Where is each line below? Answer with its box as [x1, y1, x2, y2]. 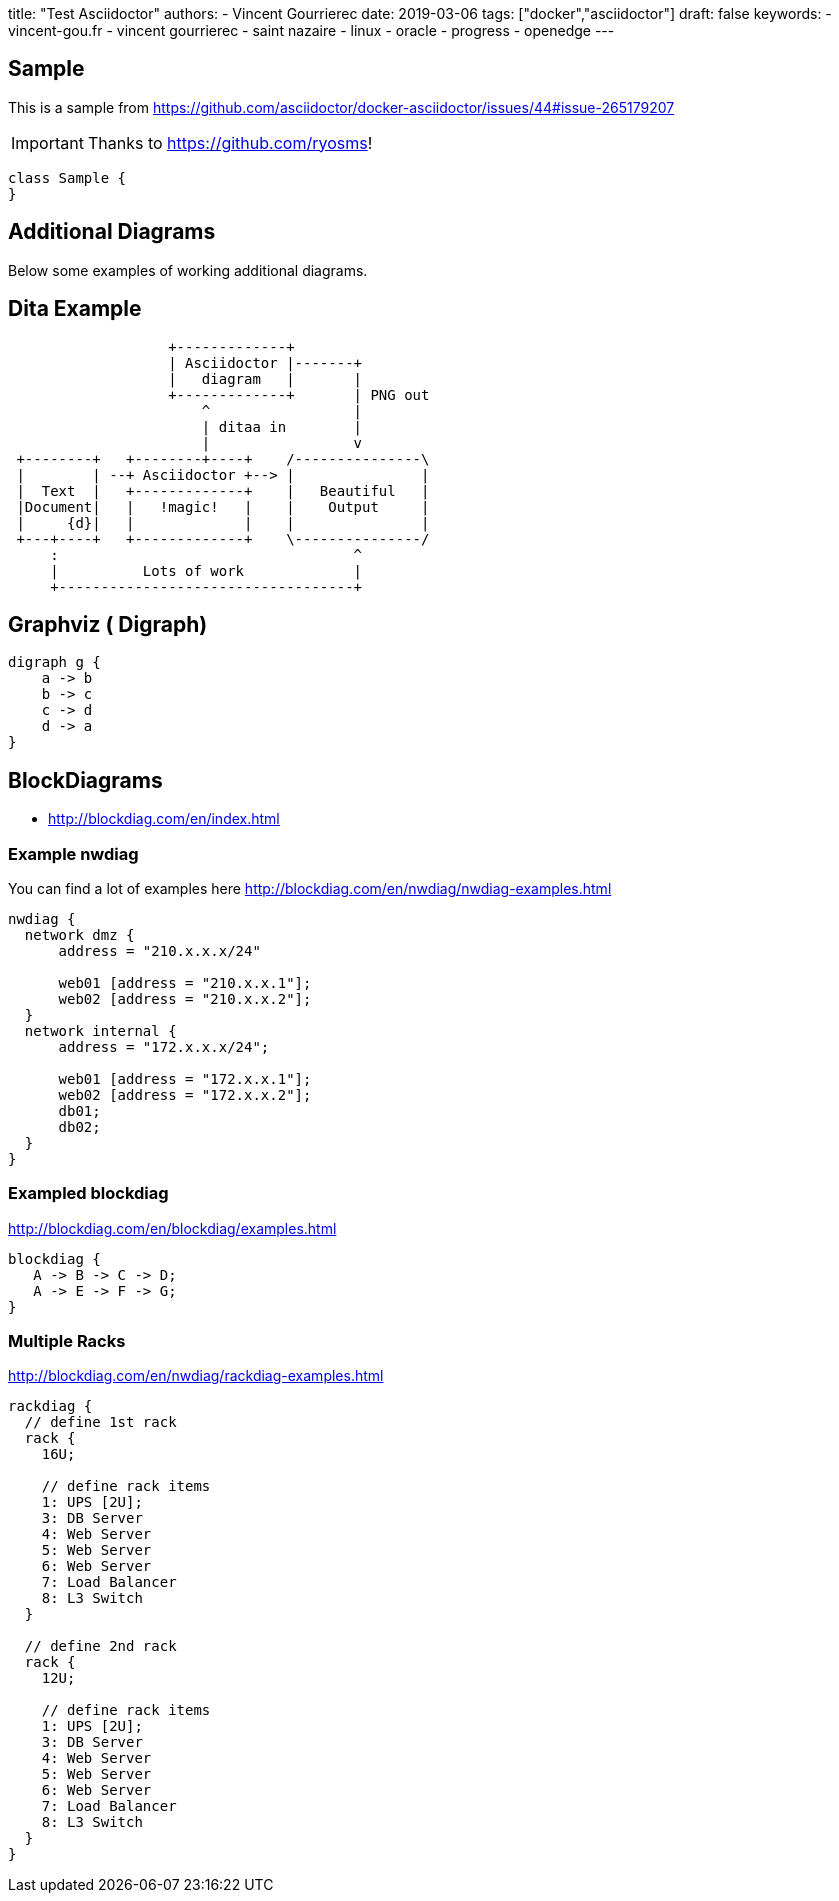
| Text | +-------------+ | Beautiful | [16, 482, 430, 499]
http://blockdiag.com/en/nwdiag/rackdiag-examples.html [8, 1367, 384, 1385]
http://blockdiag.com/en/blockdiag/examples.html [8, 1219, 337, 1237]
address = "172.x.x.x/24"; [58, 1038, 270, 1055]
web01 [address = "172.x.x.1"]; [58, 1070, 312, 1087]
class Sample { [8, 169, 127, 186]
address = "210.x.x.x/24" [58, 942, 261, 959]
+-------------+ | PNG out [168, 386, 430, 403]
